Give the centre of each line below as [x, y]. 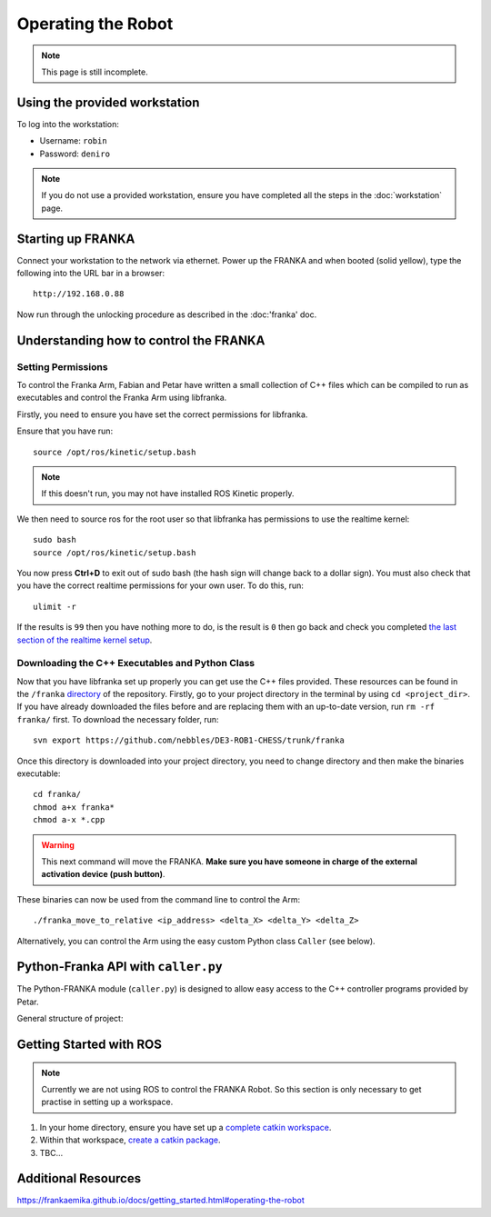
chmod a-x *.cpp [69, 820]
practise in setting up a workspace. [107, 1102]
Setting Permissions [62, 366]
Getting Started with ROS [90, 1044]
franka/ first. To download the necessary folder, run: [118, 719]
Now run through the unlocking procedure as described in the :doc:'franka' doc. [167, 314]
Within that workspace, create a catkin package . [130, 1140]
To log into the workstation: [68, 124]
